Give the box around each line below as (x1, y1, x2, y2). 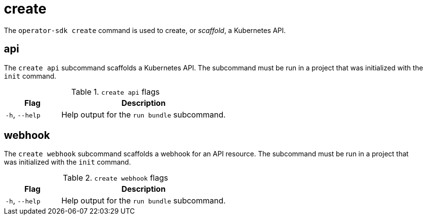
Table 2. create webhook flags (63, 173, 168, 183)
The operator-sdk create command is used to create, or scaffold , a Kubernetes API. (4, 26, 286, 34)
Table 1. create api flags (71, 86, 160, 97)
